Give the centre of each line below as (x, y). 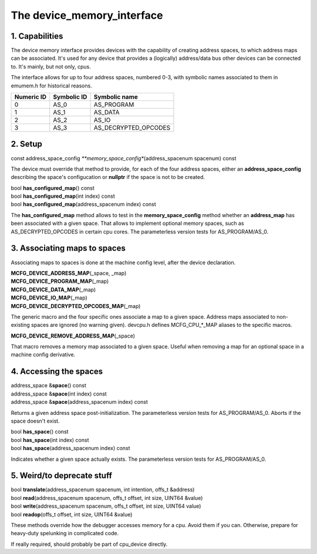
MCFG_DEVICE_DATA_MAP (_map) (53, 289)
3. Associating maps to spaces (68, 249)
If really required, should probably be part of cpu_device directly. (89, 544)
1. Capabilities (37, 36)
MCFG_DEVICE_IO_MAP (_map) (49, 298)
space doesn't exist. (35, 421)
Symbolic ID (70, 97)
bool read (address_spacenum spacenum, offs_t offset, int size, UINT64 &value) (107, 498)
